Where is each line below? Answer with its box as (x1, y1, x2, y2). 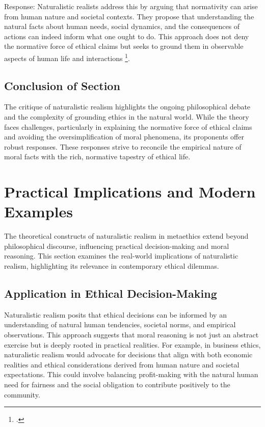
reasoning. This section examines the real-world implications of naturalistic (4, 250, 238, 261)
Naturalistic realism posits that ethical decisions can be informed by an (4, 309, 227, 320)
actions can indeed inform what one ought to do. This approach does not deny (4, 31, 249, 41)
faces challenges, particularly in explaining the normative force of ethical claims (4, 121, 252, 132)
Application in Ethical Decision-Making (4, 286, 217, 301)
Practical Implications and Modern (4, 181, 256, 202)
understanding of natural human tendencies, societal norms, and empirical (4, 319, 236, 330)
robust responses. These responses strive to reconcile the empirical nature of (4, 141, 242, 152)
